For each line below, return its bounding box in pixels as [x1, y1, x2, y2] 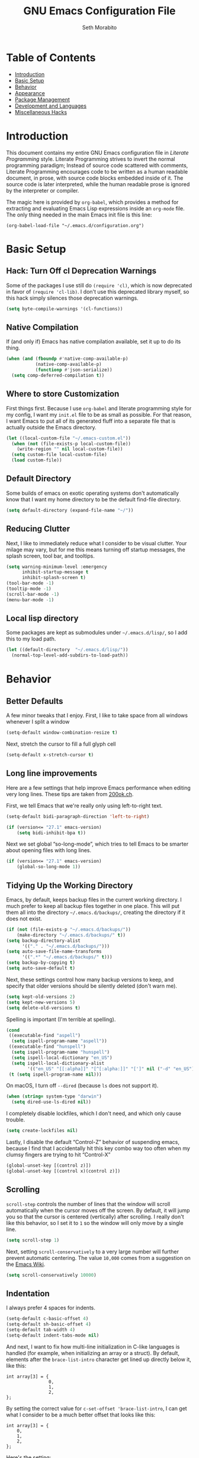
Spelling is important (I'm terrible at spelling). [6, 1016, 116, 1023]
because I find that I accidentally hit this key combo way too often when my [6, 1145, 191, 1152]
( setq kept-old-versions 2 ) [6, 994, 76, 1000]
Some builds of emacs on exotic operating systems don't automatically [6, 489, 179, 497]
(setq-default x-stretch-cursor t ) [6, 752, 94, 758]
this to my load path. [6, 635, 56, 643]
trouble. [6, 1116, 25, 1123]
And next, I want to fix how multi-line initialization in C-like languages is [6, 1343, 180, 1350]
